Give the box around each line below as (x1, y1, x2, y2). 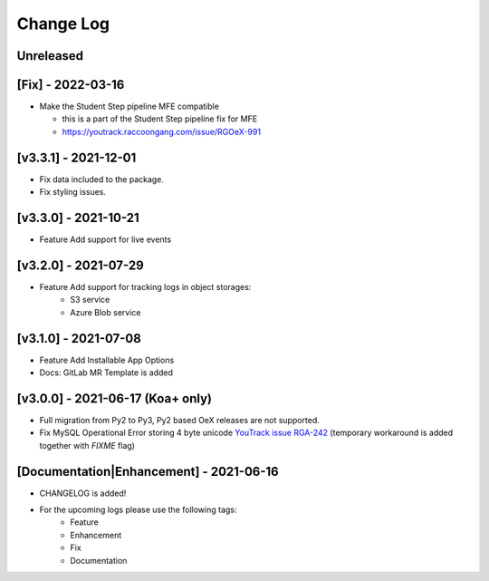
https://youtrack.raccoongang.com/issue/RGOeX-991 (62, 126, 262, 137)
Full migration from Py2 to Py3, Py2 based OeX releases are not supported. (39, 414, 321, 425)
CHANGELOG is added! (39, 488, 127, 499)
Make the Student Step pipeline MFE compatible (39, 101, 219, 112)
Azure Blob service (70, 306, 141, 317)
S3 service (70, 295, 110, 305)
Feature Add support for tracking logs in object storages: (39, 281, 252, 292)
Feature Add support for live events (39, 234, 172, 245)
